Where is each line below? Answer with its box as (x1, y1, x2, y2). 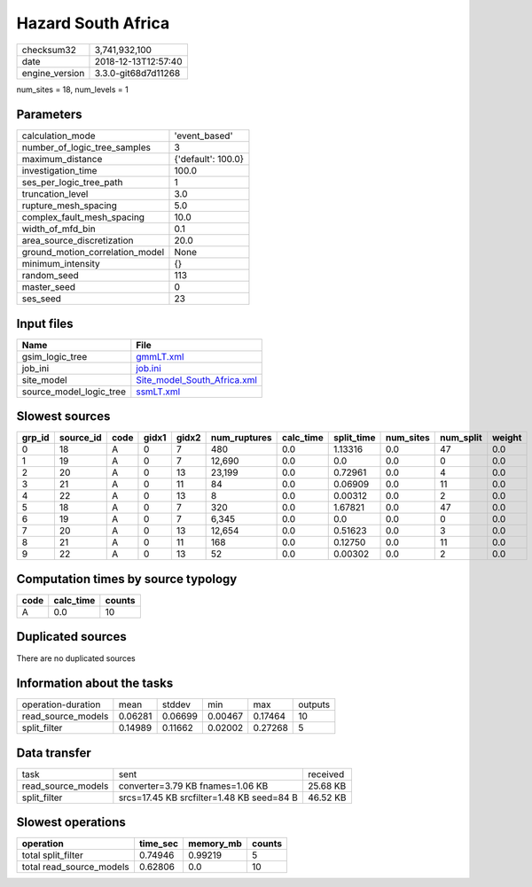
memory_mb (187, 837, 243, 850)
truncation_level (21, 188, 89, 200)
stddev (161, 698, 191, 711)
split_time (332, 432, 376, 444)
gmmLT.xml (136, 350, 184, 362)
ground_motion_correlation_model (21, 246, 165, 259)
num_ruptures (210, 432, 272, 444)
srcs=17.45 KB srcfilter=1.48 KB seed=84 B (118, 791, 299, 804)
